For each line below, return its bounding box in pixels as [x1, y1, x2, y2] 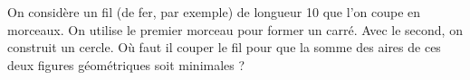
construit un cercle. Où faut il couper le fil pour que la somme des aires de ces [7, 38, 441, 57]
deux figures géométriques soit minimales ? [7, 55, 245, 74]
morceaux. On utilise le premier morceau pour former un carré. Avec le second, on [7, 20, 463, 39]
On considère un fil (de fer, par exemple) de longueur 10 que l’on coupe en [7, 3, 421, 21]
